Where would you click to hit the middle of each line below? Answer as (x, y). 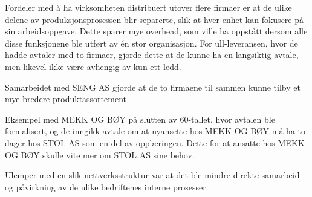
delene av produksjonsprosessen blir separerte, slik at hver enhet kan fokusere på (154, 19)
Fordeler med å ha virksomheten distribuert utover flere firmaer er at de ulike (148, 7)
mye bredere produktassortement (66, 99)
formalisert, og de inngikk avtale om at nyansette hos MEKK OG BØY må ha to (155, 131)
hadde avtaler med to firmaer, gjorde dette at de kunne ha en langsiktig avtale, (152, 55)
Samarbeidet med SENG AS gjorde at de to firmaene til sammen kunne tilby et (153, 87)
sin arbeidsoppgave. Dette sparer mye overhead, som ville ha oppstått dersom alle (156, 31)
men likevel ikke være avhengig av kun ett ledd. (93, 66)
